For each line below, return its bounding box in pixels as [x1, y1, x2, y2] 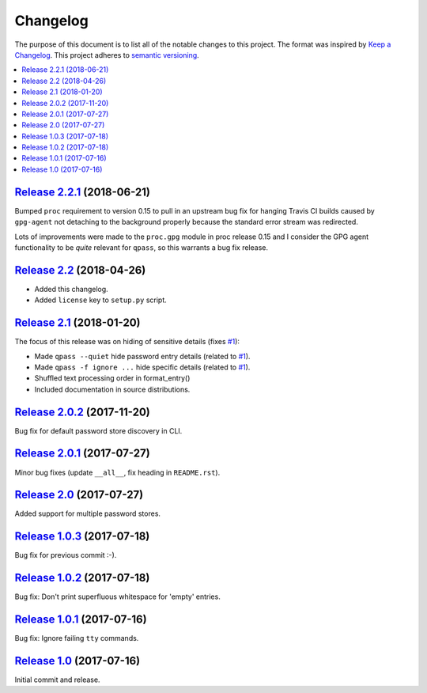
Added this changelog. [34, 284, 108, 293]
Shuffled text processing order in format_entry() [34, 373, 191, 383]
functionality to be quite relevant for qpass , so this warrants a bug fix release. [14, 242, 269, 252]
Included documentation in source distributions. [34, 384, 191, 394]
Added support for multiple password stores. [14, 509, 161, 518]
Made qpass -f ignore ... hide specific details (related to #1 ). [34, 362, 251, 372]
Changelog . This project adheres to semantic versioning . [14, 50, 199, 59]
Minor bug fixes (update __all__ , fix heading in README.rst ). [14, 468, 221, 477]
